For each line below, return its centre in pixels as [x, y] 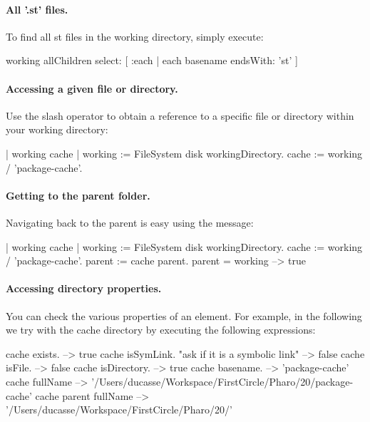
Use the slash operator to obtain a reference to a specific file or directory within [180, 115]
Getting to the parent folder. [78, 195]
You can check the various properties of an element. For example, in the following [184, 315]
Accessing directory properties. [84, 288]
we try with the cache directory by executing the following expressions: [161, 330]
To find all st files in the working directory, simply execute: [135, 36]
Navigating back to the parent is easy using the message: [130, 222]
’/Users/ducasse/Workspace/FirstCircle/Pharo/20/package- [222, 381]
